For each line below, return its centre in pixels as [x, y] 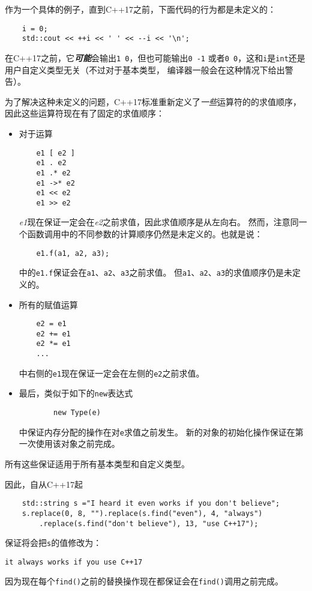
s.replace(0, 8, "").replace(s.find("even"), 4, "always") [142, 513]
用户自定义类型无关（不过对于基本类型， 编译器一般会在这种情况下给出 [145, 69]
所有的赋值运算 [48, 304]
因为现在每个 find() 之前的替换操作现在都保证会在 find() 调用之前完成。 [144, 581]
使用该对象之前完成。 [78, 444]
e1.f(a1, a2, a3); [73, 253]
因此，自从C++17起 [44, 484]
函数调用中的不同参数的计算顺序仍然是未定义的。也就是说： [145, 234]
